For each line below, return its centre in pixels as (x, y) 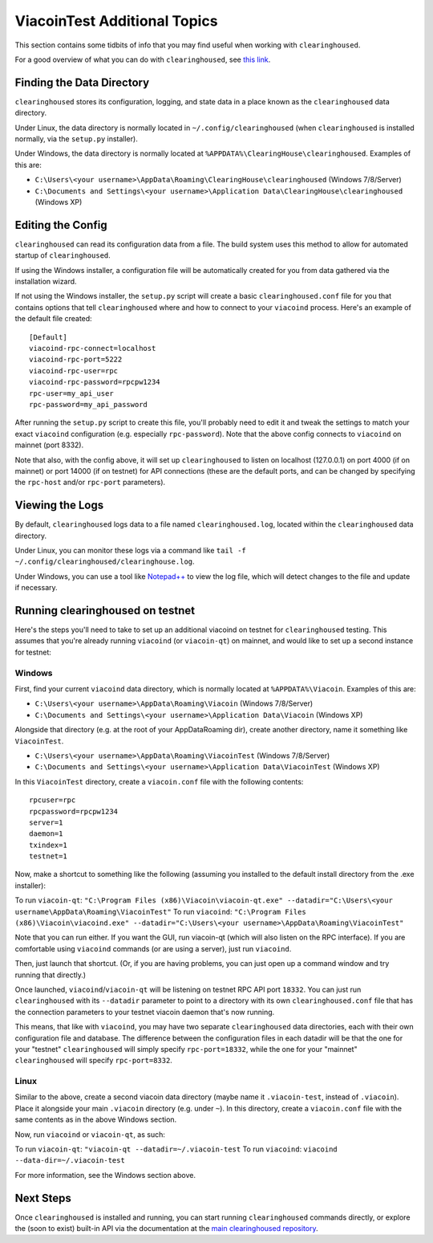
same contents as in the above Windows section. (96, 1119)
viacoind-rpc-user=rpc (74, 371)
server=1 (46, 822)
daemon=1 (46, 834)
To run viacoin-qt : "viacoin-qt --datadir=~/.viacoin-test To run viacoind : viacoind (176, 1149)
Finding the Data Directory (82, 82)
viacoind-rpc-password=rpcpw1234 (95, 382)
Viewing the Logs (59, 505)
